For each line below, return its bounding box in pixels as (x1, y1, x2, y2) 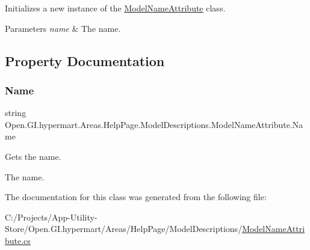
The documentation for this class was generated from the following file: (5, 191, 267, 203)
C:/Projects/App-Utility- (5, 210, 98, 223)
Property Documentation (5, 51, 165, 70)
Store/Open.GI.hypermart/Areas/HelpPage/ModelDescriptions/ (5, 222, 243, 235)
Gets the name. (5, 150, 61, 162)
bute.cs (5, 234, 31, 246)
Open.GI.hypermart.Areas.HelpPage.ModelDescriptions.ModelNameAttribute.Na (5, 118, 303, 130)
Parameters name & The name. (5, 22, 121, 34)
